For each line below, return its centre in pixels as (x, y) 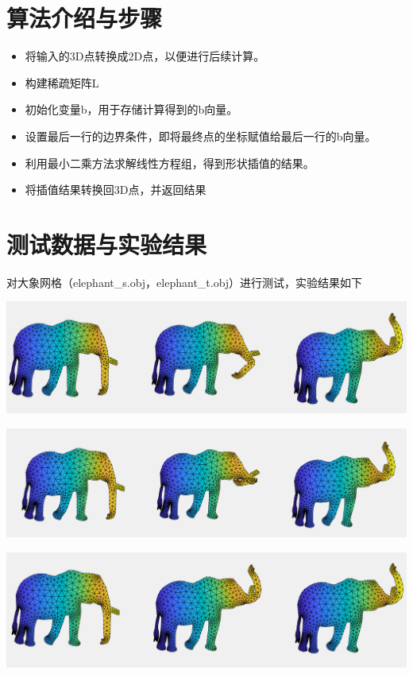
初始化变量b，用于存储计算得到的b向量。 (131, 109)
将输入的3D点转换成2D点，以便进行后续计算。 (145, 56)
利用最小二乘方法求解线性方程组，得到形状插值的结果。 (170, 163)
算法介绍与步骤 (85, 18)
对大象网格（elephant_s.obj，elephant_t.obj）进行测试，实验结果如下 (185, 282)
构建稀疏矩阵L (62, 82)
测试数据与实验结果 (107, 244)
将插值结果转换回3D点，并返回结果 (116, 190)
